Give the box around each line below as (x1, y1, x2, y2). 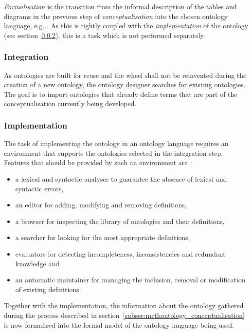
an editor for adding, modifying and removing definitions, (15, 200, 187, 210)
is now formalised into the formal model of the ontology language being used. (4, 319, 234, 330)
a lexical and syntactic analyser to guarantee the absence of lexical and (15, 173, 227, 184)
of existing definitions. (15, 284, 81, 294)
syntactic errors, (15, 183, 64, 193)
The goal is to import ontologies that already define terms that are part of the (4, 89, 237, 99)
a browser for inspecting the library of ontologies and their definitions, (15, 216, 225, 226)
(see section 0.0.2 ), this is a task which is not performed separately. (4, 30, 205, 40)
